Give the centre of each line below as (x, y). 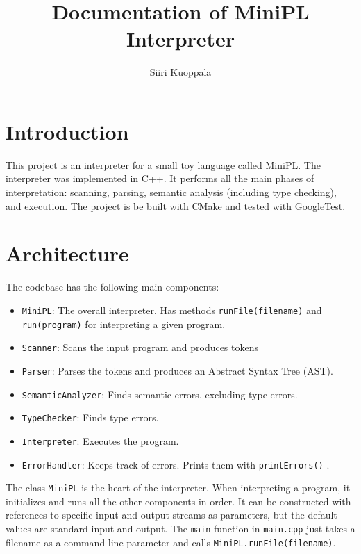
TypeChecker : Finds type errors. (90, 417)
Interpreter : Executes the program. (100, 440)
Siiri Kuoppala (180, 72)
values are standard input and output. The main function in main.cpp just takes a (180, 529)
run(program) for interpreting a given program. (124, 324)
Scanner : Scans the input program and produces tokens (140, 347)
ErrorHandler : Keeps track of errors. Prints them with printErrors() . (176, 464)
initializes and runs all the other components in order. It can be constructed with (178, 501)
